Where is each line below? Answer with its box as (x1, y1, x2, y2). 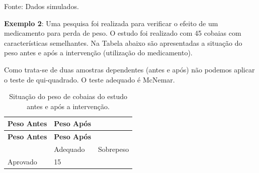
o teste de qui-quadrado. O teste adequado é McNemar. (4, 74, 175, 84)
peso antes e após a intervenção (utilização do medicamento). (4, 47, 193, 58)
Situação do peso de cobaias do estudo (9, 91, 127, 102)
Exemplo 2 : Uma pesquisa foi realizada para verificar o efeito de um (4, 18, 218, 28)
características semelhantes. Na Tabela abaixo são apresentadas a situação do (4, 37, 242, 48)
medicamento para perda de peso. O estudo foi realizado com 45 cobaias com (4, 28, 241, 38)
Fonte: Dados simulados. (4, 1, 79, 11)
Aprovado (8, 156, 37, 166)
